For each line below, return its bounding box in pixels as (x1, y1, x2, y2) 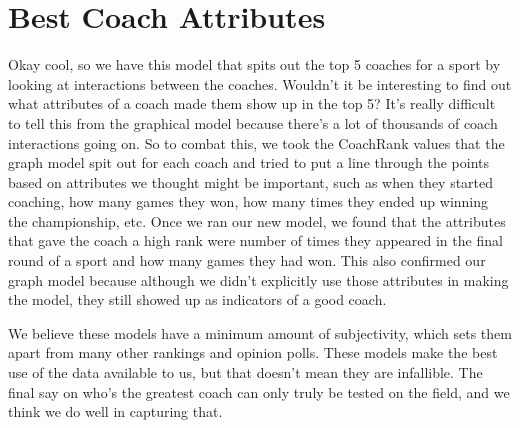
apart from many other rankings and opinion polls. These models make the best (8, 342, 498, 363)
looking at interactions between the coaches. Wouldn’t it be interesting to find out (8, 73, 512, 94)
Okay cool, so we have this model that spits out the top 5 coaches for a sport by (8, 54, 501, 75)
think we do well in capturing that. (8, 401, 223, 422)
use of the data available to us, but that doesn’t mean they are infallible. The (8, 362, 483, 383)
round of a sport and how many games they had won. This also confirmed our (8, 250, 486, 271)
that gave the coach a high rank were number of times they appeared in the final (8, 230, 503, 251)
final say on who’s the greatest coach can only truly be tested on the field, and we (8, 381, 510, 402)
